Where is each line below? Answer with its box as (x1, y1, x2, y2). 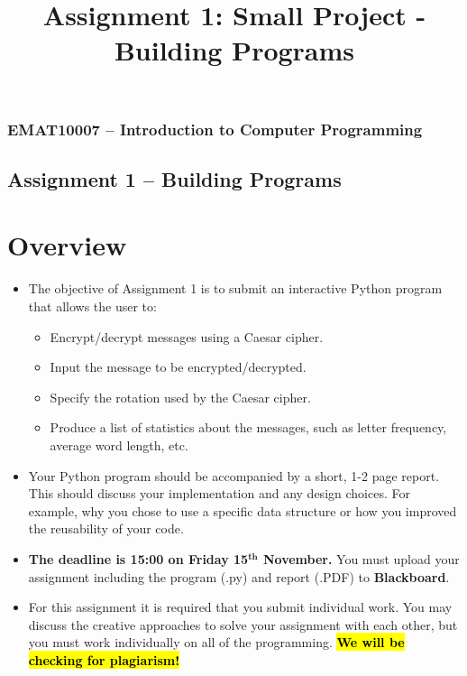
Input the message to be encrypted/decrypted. (50, 357, 307, 376)
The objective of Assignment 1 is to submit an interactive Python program (28, 279, 443, 298)
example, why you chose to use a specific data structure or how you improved (28, 501, 457, 520)
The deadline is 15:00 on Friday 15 (28, 549, 249, 568)
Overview (7, 227, 127, 264)
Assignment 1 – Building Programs (7, 164, 342, 192)
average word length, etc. (50, 435, 188, 454)
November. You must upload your (262, 549, 460, 568)
